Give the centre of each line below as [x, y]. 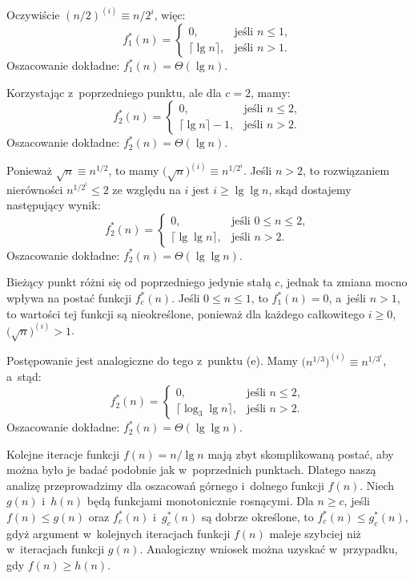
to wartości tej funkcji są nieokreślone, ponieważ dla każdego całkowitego [186, 313]
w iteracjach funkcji [56, 549]
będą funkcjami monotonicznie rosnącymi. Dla [200, 501]
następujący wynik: [54, 205]
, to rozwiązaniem [346, 170]
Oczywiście [33, 15]
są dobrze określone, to [257, 517]
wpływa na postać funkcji [69, 298]
